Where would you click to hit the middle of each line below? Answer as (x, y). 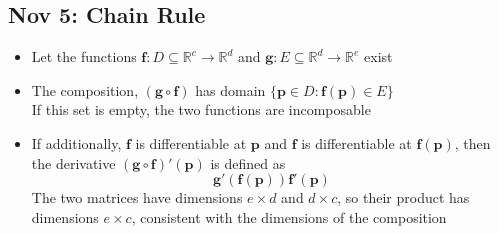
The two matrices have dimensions (137, 197)
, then (472, 142)
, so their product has (403, 197)
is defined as (248, 162)
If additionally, (76, 142)
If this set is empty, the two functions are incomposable (201, 109)
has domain (230, 89)
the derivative (73, 162)
